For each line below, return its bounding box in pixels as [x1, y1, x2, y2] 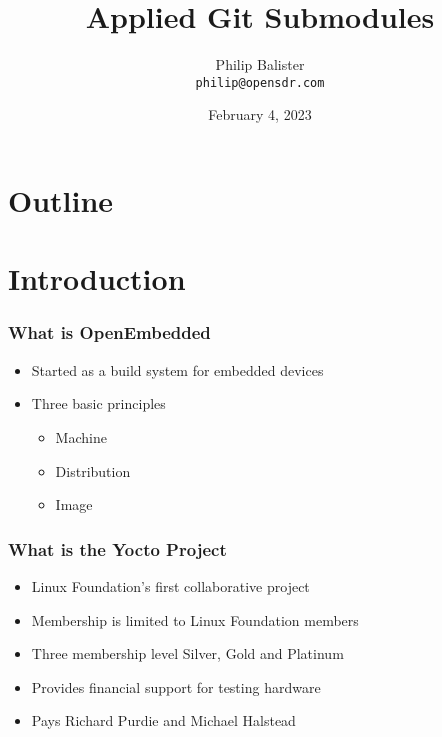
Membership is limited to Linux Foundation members [31, 609, 359, 630]
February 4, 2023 [208, 104, 312, 125]
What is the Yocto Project [8, 536, 227, 561]
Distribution [55, 460, 131, 481]
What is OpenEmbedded [8, 320, 211, 345]
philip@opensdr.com [195, 75, 325, 90]
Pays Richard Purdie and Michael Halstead [31, 710, 296, 731]
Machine [55, 426, 107, 447]
